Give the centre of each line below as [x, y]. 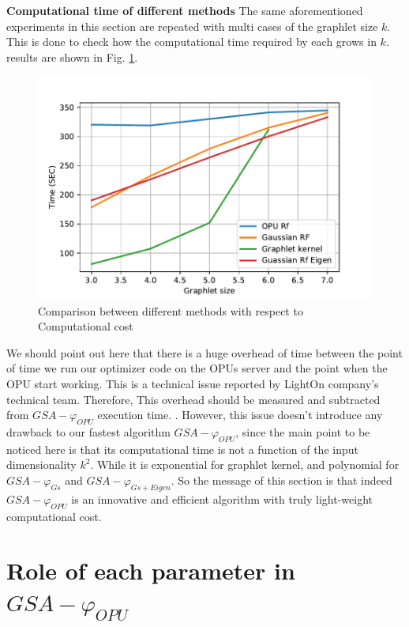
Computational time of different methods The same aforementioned [185, 10]
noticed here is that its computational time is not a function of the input [182, 449]
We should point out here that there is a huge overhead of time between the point [204, 352]
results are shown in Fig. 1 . [72, 57]
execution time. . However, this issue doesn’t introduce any [240, 415]
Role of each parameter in [151, 570]
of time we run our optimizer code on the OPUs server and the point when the [197, 368]
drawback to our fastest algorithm [88, 431]
